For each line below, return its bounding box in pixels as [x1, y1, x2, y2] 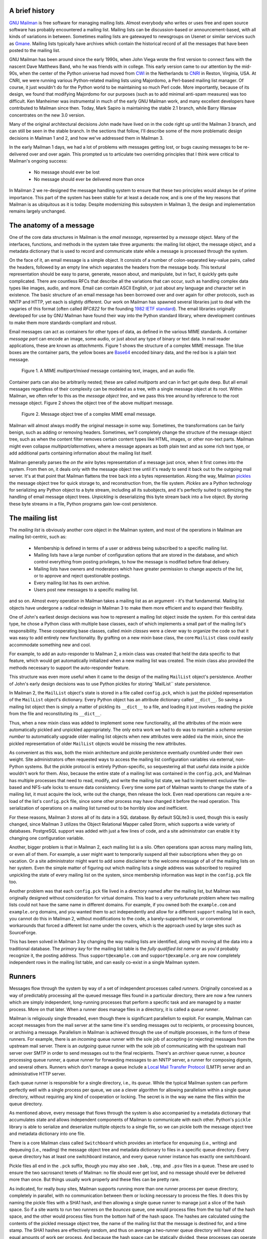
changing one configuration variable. [9, 835, 85, 841]
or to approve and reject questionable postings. [34, 573, 131, 579]
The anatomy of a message [9, 221, 95, 230]
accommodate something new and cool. [9, 642, 91, 648]
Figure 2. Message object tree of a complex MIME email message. [21, 411, 156, 417]
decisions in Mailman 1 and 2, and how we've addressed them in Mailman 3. [9, 135, 164, 141]
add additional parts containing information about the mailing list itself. [9, 450, 153, 456]
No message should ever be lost [34, 169, 100, 175]
